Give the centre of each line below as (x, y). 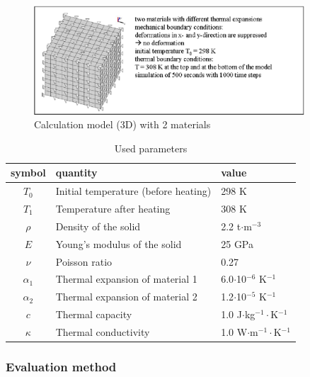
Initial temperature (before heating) (133, 191)
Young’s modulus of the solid (119, 243)
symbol (28, 173)
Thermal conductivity (103, 331)
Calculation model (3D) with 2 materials (122, 124)
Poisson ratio (84, 261)
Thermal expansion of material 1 (126, 279)
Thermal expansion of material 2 (126, 297)
